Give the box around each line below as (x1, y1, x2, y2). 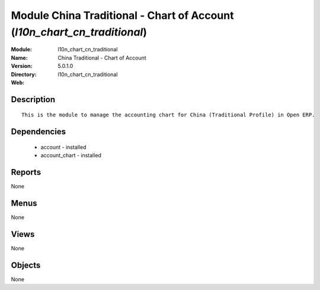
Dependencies (11, 127, 66, 137)
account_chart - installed (40, 152, 102, 159)
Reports (11, 167, 41, 177)
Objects (11, 260, 41, 270)
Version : (11, 63, 33, 70)
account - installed (40, 144, 87, 151)
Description (11, 95, 56, 105)
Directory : (11, 71, 37, 78)
